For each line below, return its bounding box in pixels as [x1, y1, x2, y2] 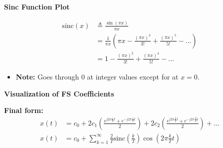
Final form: [4, 105, 43, 115]
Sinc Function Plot [4, 1, 70, 11]
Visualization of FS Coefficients [4, 88, 114, 98]
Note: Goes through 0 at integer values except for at [15, 71, 179, 82]
